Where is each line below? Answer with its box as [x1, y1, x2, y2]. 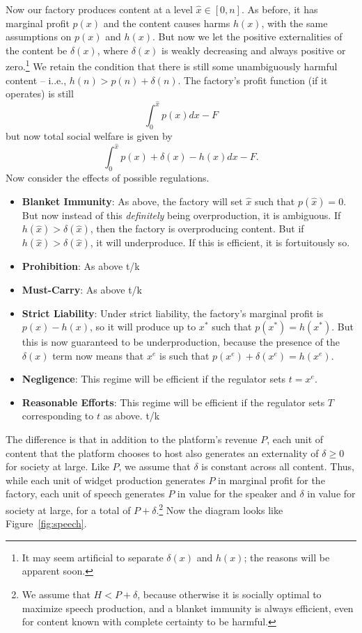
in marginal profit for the [218, 472, 325, 487]
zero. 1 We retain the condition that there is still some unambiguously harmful [6, 57, 338, 74]
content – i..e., [6, 72, 67, 87]
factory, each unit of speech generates [6, 486, 165, 501]
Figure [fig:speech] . [6, 516, 87, 531]
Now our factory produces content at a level [6, 2, 193, 16]
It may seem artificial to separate [22, 550, 164, 564]
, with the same [261, 15, 328, 30]
